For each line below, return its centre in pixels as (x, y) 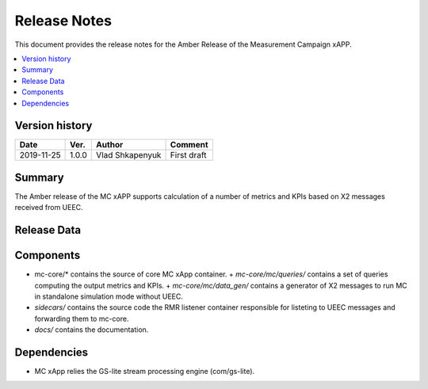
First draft (188, 155)
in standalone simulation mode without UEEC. (109, 296)
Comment (189, 145)
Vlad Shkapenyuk (129, 155)
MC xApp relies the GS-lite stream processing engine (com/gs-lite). (145, 372)
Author (110, 145)
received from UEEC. (49, 208)
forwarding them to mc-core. (82, 318)
